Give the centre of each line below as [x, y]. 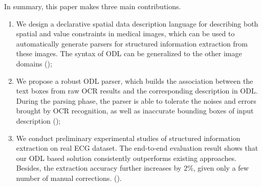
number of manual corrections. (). [69, 178]
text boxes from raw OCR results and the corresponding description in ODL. [137, 91]
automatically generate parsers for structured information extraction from [132, 43]
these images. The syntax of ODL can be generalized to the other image [129, 53]
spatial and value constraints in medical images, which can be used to [125, 33]
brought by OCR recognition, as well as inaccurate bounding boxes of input [135, 111]
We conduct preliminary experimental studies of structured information [128, 138]
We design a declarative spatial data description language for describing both [137, 23]
